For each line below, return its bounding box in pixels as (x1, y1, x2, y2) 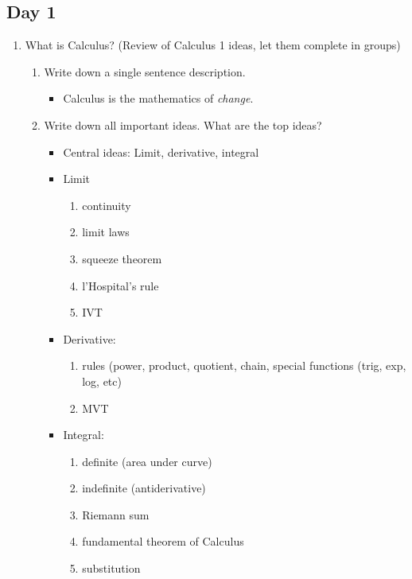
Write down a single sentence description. (44, 63, 246, 80)
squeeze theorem (82, 250, 162, 266)
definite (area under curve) (82, 453, 212, 469)
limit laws (82, 223, 130, 240)
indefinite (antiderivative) (82, 480, 206, 496)
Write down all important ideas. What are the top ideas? (44, 116, 322, 133)
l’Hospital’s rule (82, 277, 159, 293)
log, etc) (82, 372, 122, 389)
